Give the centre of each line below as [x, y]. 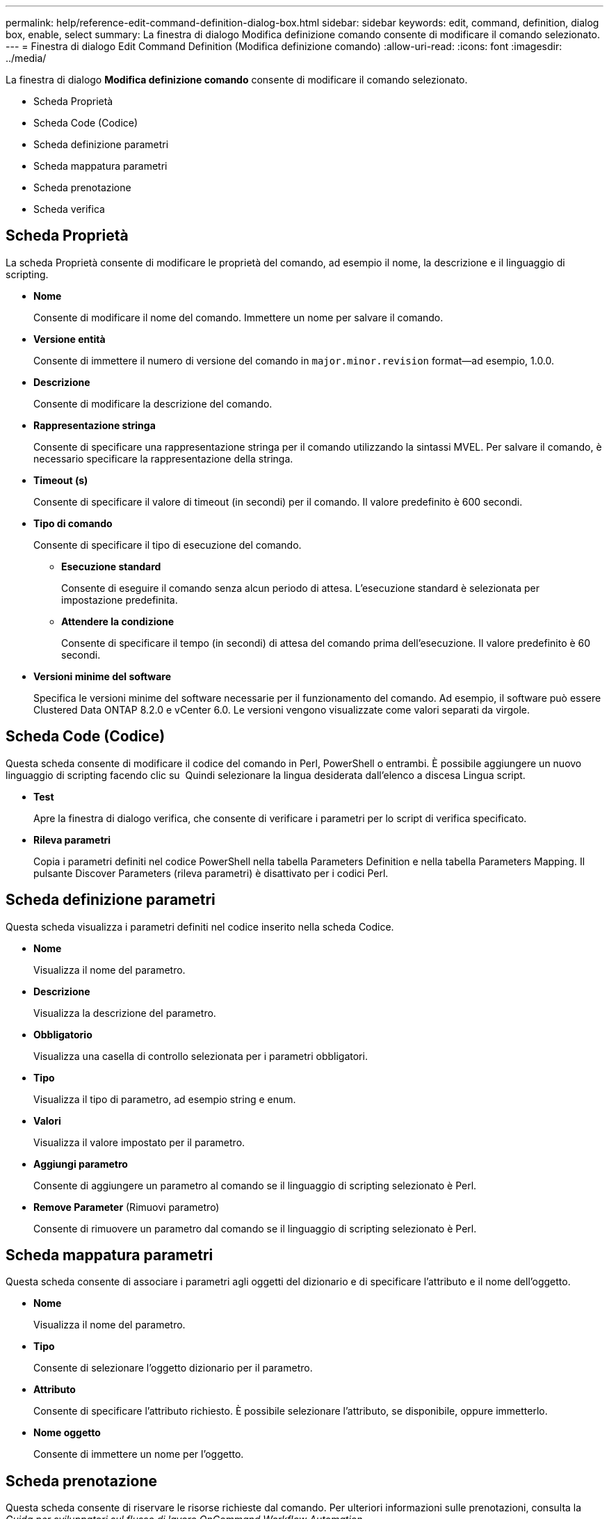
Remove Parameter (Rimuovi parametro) [127, 1207]
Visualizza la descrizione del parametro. [125, 1013]
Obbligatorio [63, 1034]
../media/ [26, 58]
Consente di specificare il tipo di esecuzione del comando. [168, 545]
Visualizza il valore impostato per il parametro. [139, 1142]
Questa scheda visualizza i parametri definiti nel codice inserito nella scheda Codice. [200, 926]
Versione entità [70, 339]
